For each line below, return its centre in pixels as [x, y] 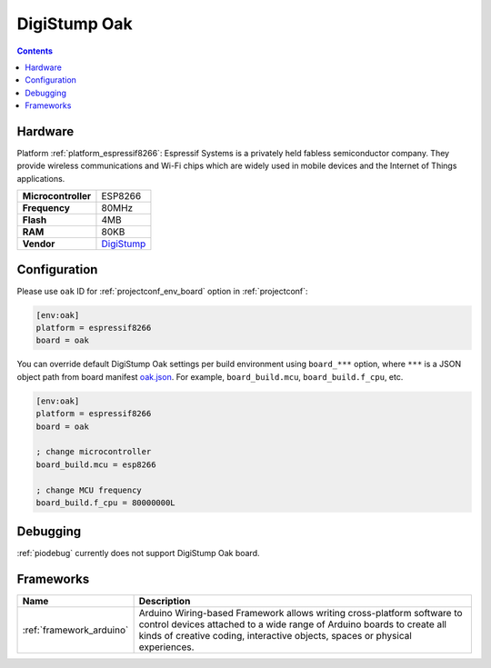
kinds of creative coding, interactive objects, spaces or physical [276, 636]
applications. [41, 178]
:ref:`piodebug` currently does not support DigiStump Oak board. [138, 553]
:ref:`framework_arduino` [75, 630]
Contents [35, 51]
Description [165, 602]
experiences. [166, 647]
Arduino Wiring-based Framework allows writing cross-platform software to [301, 613]
